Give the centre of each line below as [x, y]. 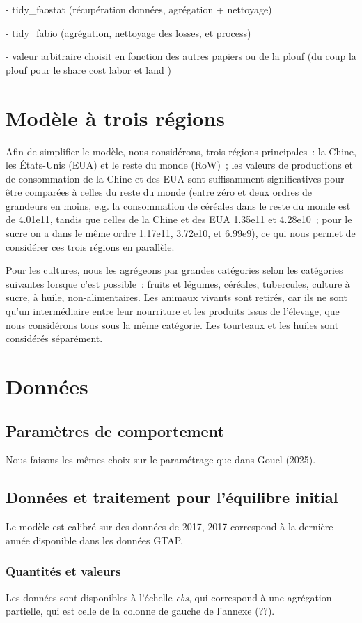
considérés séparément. [54, 338]
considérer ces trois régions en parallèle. [90, 246]
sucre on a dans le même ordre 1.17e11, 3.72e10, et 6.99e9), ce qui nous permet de [181, 233]
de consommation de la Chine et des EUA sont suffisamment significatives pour [175, 178]
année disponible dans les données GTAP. [94, 540]
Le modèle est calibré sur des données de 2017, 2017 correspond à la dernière [170, 526]
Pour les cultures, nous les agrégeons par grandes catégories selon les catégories [174, 270]
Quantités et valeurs [63, 571]
